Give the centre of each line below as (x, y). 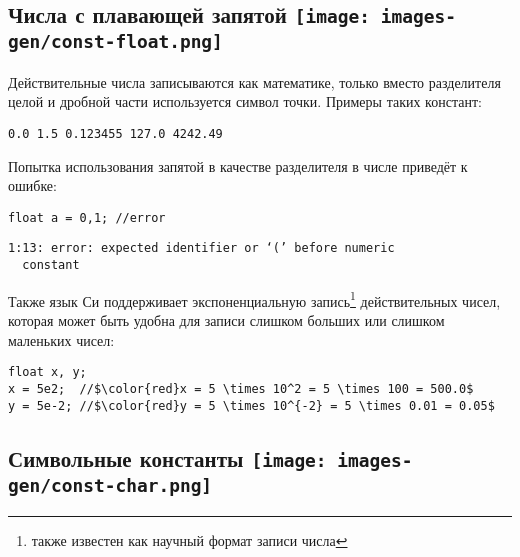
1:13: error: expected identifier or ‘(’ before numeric (201, 248)
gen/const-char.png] (110, 485)
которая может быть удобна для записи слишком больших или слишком (226, 320)
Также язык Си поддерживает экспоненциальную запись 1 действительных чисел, (254, 299)
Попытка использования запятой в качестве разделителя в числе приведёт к (238, 165)
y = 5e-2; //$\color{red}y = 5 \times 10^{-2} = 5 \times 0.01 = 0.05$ (251, 405)
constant (51, 265)
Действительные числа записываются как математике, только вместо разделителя (254, 81)
